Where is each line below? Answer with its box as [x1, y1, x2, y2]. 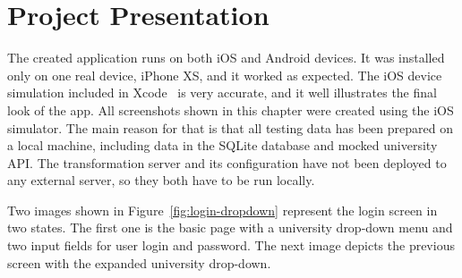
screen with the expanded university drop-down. [7, 253, 271, 272]
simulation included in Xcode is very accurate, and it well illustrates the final [7, 83, 437, 102]
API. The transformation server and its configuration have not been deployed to [7, 153, 447, 172]
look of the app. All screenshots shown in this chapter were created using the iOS [7, 100, 454, 119]
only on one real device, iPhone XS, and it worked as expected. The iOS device [7, 65, 442, 84]
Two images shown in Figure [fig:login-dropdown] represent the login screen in [7, 200, 438, 219]
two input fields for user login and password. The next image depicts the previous [7, 236, 455, 255]
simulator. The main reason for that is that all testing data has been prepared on [7, 118, 453, 137]
